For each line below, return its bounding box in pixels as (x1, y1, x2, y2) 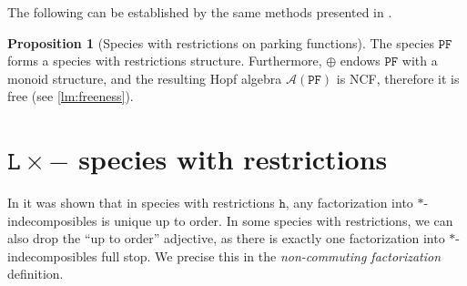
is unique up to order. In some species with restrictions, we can (101, 210, 453, 230)
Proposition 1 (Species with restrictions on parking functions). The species (7, 33, 435, 52)
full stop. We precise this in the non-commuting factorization (101, 246, 442, 265)
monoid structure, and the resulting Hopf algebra (7, 68, 282, 87)
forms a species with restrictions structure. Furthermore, (7, 51, 322, 70)
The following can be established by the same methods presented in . (7, 3, 392, 21)
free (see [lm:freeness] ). (7, 87, 134, 106)
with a (401, 51, 438, 70)
